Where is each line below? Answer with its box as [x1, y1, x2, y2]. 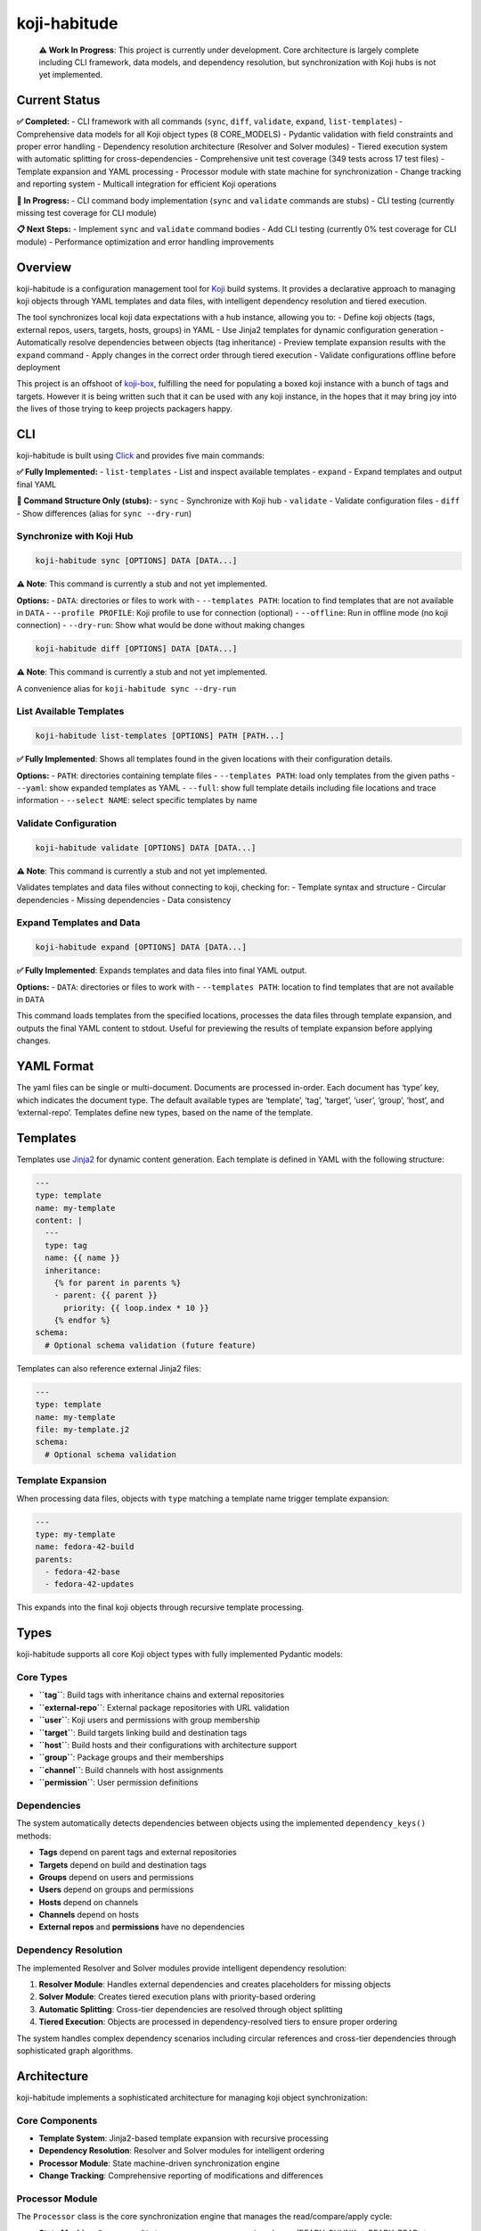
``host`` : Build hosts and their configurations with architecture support [38, 1740, 298, 1751]
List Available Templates [16, 705, 125, 717]
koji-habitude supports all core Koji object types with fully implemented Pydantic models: [16, 1649, 343, 1660]
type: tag [45, 1240, 88, 1250]
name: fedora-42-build [35, 1542, 135, 1552]
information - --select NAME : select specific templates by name [16, 795, 257, 806]
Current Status [16, 93, 101, 108]
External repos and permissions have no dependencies [38, 1921, 245, 1932]
